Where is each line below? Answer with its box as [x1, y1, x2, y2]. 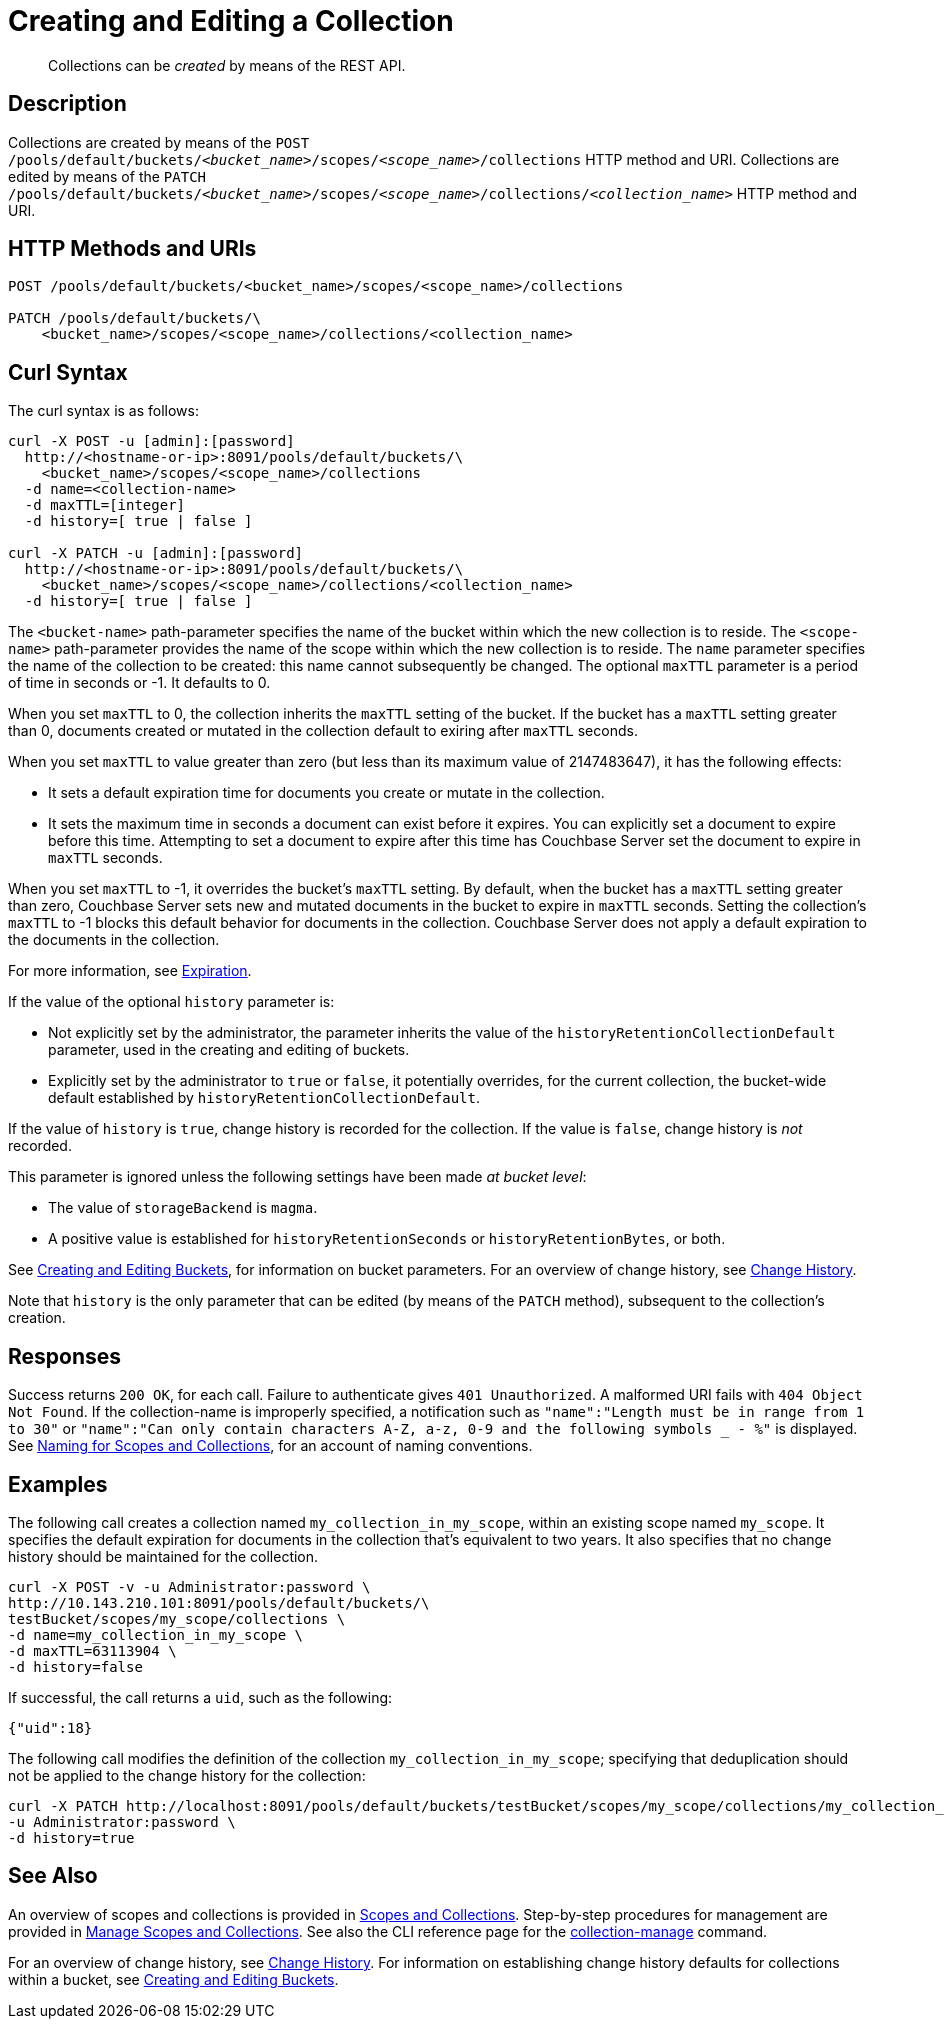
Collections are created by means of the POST [8, 133, 310, 151]
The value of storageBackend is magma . [48, 1199, 318, 1217]
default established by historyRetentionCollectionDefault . [48, 1089, 481, 1107]
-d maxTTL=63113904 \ [8, 1642, 177, 1659]
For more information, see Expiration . [8, 962, 252, 980]
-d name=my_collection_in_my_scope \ [8, 1626, 304, 1643]
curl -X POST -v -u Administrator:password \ [8, 1578, 371, 1595]
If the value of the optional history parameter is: [8, 993, 335, 1011]
